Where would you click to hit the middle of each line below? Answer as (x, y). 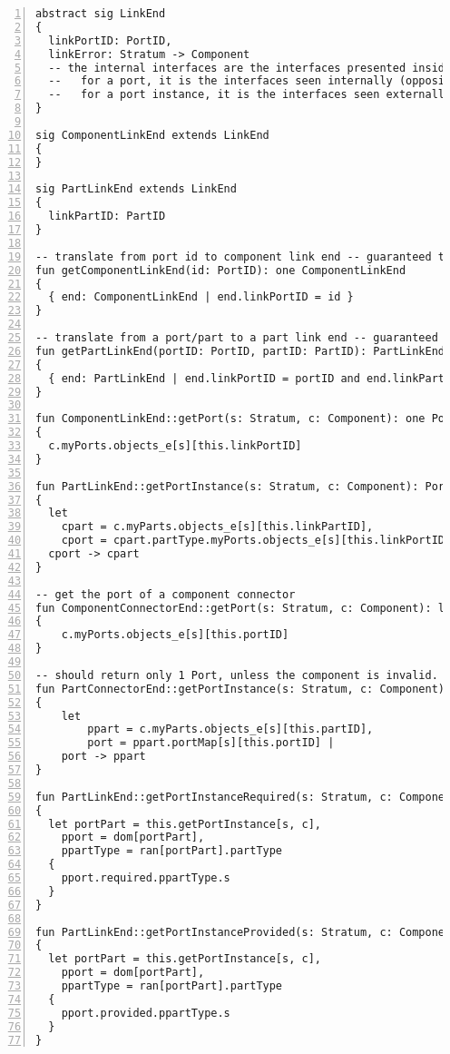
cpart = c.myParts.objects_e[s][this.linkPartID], (217, 527)
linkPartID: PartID (107, 217)
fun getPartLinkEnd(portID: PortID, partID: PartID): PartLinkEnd (240, 351)
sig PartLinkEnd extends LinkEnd (136, 189)
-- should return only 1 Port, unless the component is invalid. (237, 675)
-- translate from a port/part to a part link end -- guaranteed (237, 338)
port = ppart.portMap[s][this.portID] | (211, 743)
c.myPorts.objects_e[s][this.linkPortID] (175, 446)
